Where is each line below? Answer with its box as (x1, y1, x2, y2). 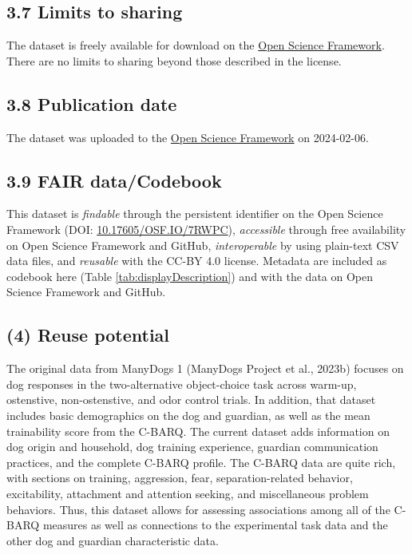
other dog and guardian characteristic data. (6, 532, 219, 548)
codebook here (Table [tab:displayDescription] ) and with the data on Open (6, 267, 374, 284)
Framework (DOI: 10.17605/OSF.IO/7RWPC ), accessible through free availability (6, 220, 406, 237)
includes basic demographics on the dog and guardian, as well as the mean (6, 406, 370, 423)
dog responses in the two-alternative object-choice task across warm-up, (6, 375, 357, 392)
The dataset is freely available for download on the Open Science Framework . (6, 37, 385, 53)
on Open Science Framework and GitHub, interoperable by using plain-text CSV (6, 236, 399, 253)
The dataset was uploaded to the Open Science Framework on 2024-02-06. (6, 129, 369, 145)
